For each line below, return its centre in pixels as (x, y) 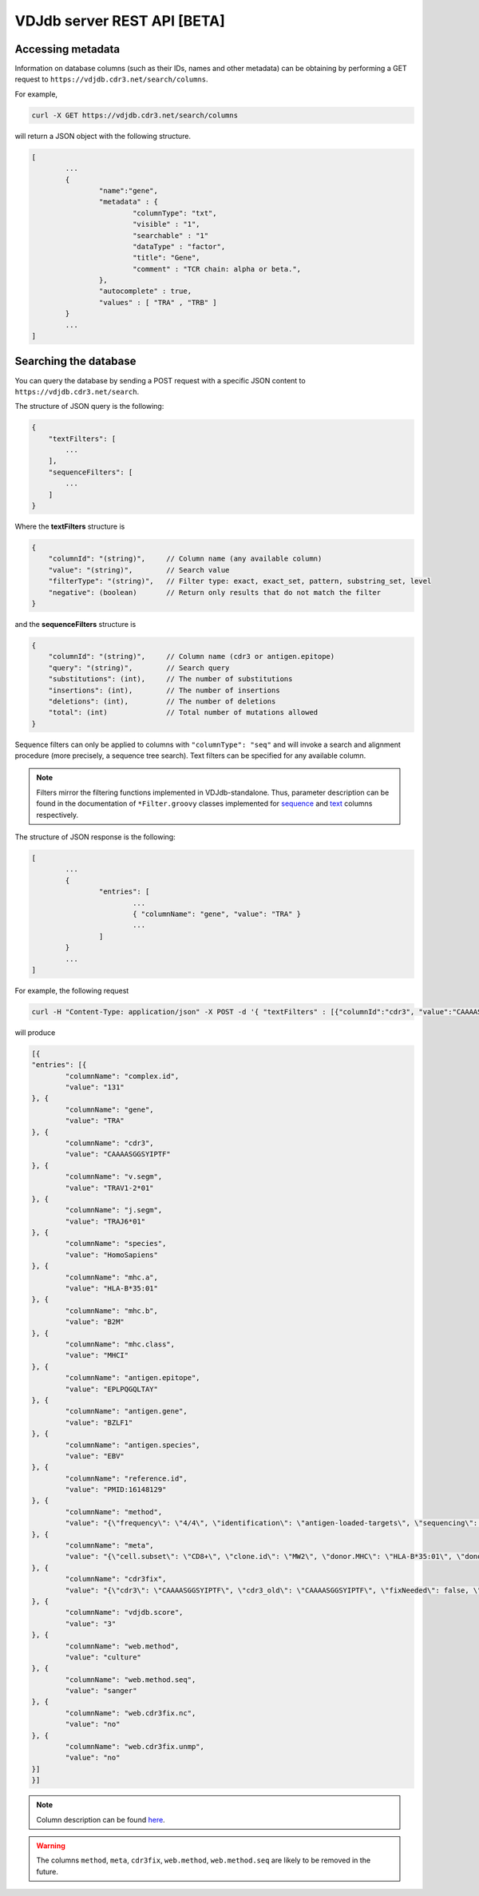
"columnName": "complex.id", (122, 1076)
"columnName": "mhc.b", (112, 1311)
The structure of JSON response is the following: (95, 837)
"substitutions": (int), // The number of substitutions (170, 679)
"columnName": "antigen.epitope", (133, 1378)
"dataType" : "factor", (179, 246)
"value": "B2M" (95, 1322)
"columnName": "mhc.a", (112, 1277)
